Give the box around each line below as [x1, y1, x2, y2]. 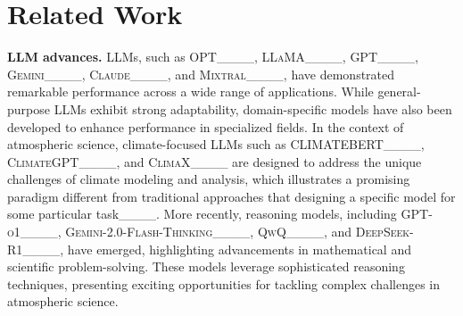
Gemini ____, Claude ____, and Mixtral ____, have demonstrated [7, 64, 395, 83]
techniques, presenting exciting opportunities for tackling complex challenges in [7, 274, 440, 293]
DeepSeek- [355, 222, 414, 241]
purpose [7, 99, 50, 118]
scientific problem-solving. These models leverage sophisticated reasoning [7, 257, 405, 276]
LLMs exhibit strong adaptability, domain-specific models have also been [54, 99, 452, 118]
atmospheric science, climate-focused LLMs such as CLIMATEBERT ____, [7, 135, 425, 154]
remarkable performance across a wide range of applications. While [7, 82, 374, 101]
